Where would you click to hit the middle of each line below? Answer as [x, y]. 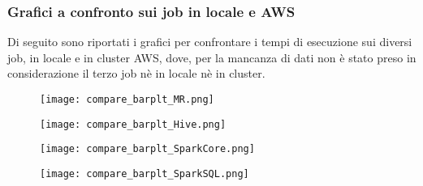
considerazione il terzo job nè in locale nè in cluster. [136, 73]
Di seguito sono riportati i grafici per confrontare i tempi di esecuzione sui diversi [210, 42]
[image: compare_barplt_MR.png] [127, 99]
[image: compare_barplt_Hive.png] [133, 124]
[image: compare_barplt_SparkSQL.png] [145, 173]
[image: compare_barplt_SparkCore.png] [147, 149]
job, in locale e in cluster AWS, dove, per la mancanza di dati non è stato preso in [212, 57]
